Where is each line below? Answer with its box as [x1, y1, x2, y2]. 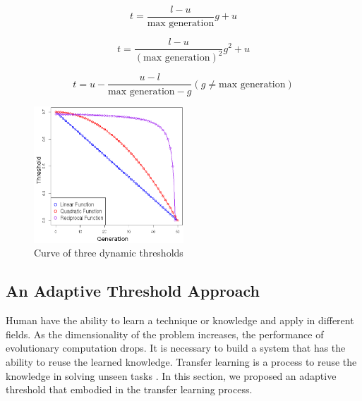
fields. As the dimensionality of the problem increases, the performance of [6, 326, 324, 341]
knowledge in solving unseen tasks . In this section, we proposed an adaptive [6, 368, 337, 383]
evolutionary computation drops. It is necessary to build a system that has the [6, 340, 346, 355]
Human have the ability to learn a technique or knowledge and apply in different [6, 313, 354, 328]
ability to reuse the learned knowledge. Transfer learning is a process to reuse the [6, 354, 357, 369]
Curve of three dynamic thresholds [34, 245, 183, 260]
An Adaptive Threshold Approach [6, 280, 260, 302]
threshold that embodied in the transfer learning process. [6, 382, 253, 397]
